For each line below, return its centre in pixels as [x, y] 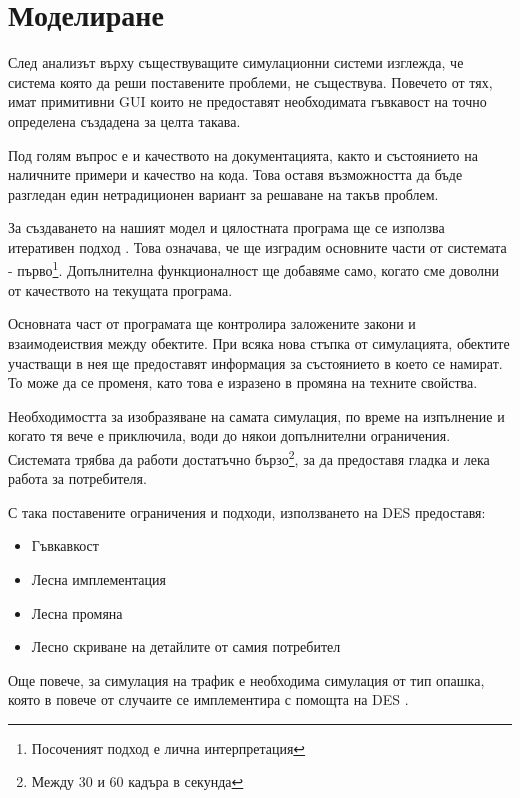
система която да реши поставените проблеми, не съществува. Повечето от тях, [250, 81]
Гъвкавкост [65, 545]
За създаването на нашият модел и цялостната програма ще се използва [226, 227]
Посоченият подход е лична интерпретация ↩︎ [168, 747]
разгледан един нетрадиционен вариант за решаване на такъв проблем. [223, 193]
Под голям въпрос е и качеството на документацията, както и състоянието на [243, 154]
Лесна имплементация [98, 578]
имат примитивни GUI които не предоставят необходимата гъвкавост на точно [247, 101]
